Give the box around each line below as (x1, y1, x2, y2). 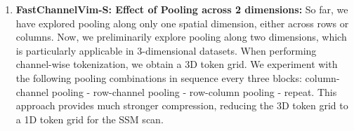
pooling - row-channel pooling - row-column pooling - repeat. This (51, 84, 337, 99)
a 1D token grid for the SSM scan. (15, 111, 164, 126)
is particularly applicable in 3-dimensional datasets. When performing (15, 43, 317, 57)
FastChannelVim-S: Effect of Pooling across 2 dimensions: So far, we (15, 2, 348, 16)
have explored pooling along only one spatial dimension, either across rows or (15, 15, 349, 30)
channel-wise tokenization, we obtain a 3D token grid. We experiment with (15, 57, 338, 71)
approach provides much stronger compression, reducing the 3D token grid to (15, 98, 348, 113)
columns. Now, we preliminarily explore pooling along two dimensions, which (15, 29, 347, 44)
